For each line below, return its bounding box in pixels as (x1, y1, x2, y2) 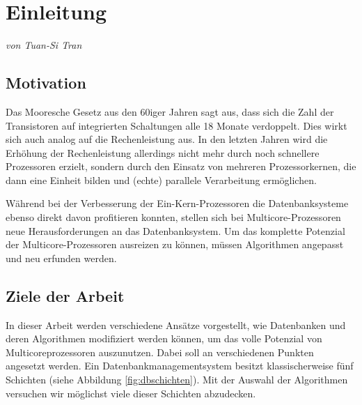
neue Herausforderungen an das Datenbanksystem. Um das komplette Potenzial (6, 223, 345, 238)
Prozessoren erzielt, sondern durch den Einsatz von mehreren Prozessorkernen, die (6, 159, 356, 174)
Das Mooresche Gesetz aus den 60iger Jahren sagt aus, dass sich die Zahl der (6, 104, 334, 119)
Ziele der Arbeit (6, 284, 125, 306)
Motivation (6, 72, 86, 93)
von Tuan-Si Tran (6, 38, 82, 52)
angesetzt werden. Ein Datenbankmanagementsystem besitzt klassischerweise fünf (6, 358, 354, 373)
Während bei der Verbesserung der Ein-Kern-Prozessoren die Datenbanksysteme (6, 196, 349, 211)
